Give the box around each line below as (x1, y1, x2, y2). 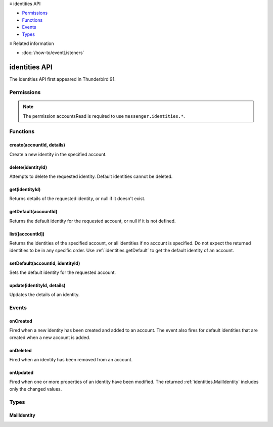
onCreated (9, 318, 32, 324)
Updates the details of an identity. (9, 292, 80, 298)
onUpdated (9, 369, 34, 376)
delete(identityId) (9, 164, 48, 170)
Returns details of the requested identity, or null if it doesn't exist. (9, 196, 146, 202)
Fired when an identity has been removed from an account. (9, 357, 133, 363)
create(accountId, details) (9, 142, 66, 148)
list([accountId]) (9, 230, 45, 237)
